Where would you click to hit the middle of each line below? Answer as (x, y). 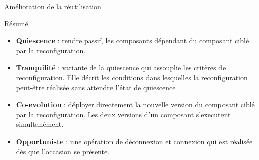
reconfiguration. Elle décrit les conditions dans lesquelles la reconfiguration (132, 77)
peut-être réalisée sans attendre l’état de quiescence (96, 87)
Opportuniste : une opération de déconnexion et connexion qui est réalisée (134, 141)
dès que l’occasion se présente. (63, 151)
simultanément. (40, 124)
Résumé (16, 23)
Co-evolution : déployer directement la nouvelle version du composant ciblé (135, 104)
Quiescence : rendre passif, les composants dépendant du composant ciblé (133, 40)
